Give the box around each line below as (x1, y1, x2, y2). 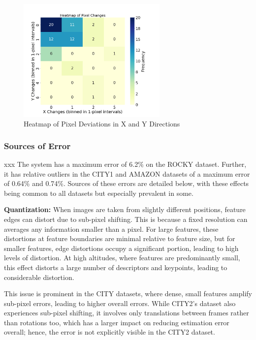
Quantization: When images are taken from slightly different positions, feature (4, 204, 246, 215)
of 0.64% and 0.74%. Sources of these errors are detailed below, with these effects (4, 178, 249, 188)
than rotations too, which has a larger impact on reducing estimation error (4, 317, 229, 327)
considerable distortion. (4, 272, 74, 282)
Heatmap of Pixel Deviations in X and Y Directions (24, 119, 180, 129)
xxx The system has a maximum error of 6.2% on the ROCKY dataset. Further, (4, 158, 247, 169)
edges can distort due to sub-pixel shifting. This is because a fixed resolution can (4, 214, 248, 224)
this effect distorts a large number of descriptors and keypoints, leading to (4, 262, 227, 272)
